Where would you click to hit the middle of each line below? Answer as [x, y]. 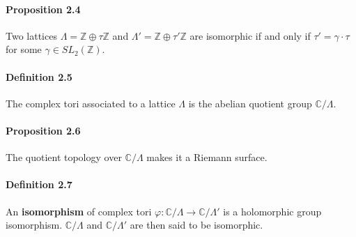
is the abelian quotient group [250, 103]
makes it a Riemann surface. [207, 157]
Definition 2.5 [39, 76]
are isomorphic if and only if [250, 35]
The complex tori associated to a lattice [91, 103]
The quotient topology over [64, 157]
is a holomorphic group [272, 211]
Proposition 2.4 [43, 9]
